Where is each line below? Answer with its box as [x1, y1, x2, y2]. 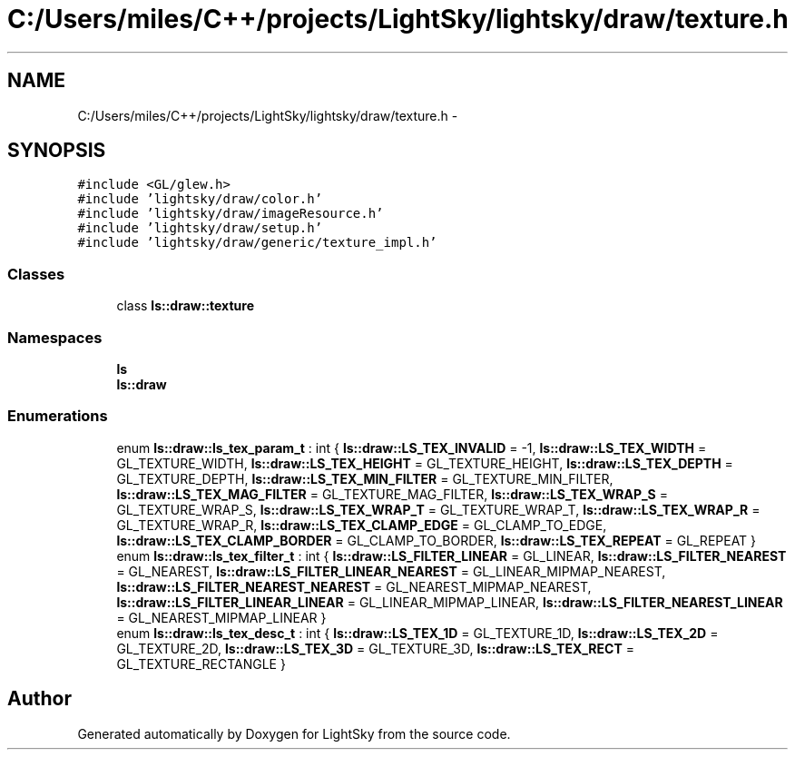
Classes [7, 264, 65, 283]
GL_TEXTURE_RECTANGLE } [116, 655, 286, 672]
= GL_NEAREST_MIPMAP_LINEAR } [116, 609, 327, 625]
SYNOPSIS [7, 139, 106, 162]
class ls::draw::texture [116, 298, 254, 314]
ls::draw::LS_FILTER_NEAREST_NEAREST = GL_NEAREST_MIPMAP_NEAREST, [116, 578, 592, 595]
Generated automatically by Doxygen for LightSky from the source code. [77, 725, 511, 742]
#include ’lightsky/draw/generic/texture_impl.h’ [77, 235, 437, 251]
